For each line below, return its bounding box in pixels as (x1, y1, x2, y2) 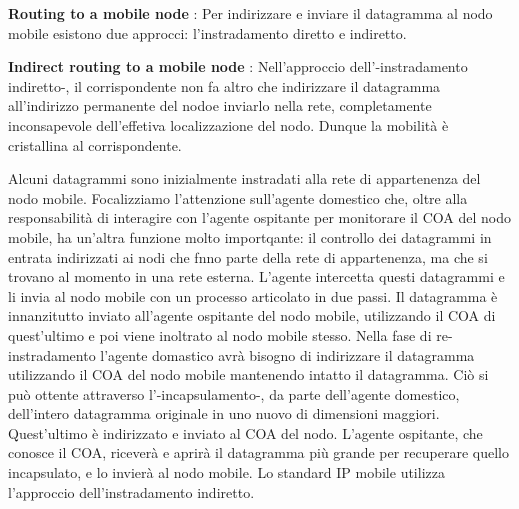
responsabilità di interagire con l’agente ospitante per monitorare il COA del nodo (8, 207, 511, 228)
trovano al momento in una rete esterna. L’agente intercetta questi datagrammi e (8, 266, 505, 287)
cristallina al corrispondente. (8, 134, 182, 155)
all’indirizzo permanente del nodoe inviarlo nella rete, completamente (8, 95, 432, 116)
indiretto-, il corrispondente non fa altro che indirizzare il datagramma (8, 75, 441, 96)
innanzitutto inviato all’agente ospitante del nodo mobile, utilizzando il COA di (8, 305, 496, 326)
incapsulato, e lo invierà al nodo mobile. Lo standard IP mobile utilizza (8, 462, 445, 483)
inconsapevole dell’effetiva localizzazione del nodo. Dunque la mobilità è (8, 114, 449, 135)
